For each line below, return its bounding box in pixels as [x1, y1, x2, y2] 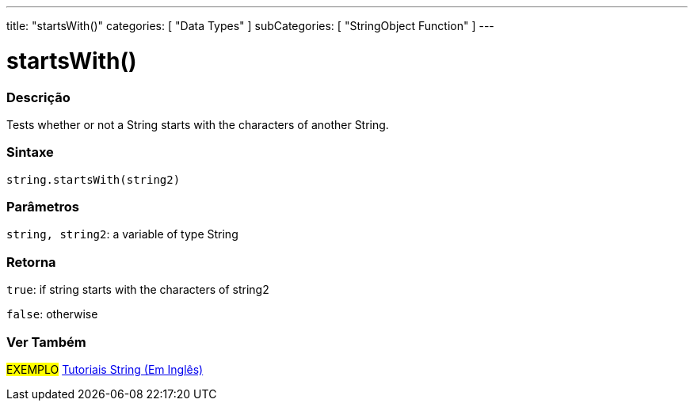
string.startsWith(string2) [6, 173, 181, 186]
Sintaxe [6, 144, 54, 161]
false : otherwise [6, 307, 98, 321]
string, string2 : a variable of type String [6, 227, 238, 242]
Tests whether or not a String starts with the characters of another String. [6, 117, 389, 131]
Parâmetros [6, 199, 79, 215]
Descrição [6, 89, 71, 105]
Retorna [6, 253, 56, 270]
